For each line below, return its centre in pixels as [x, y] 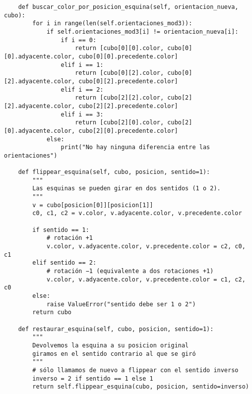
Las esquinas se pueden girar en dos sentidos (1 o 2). [126, 189]
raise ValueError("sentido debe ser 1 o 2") [121, 304]
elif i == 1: [82, 65]
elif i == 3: [82, 114]
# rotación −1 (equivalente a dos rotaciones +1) [130, 271]
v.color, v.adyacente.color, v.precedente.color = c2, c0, [146, 247]
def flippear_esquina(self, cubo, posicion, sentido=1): [114, 172]
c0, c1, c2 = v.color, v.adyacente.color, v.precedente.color [137, 213]
